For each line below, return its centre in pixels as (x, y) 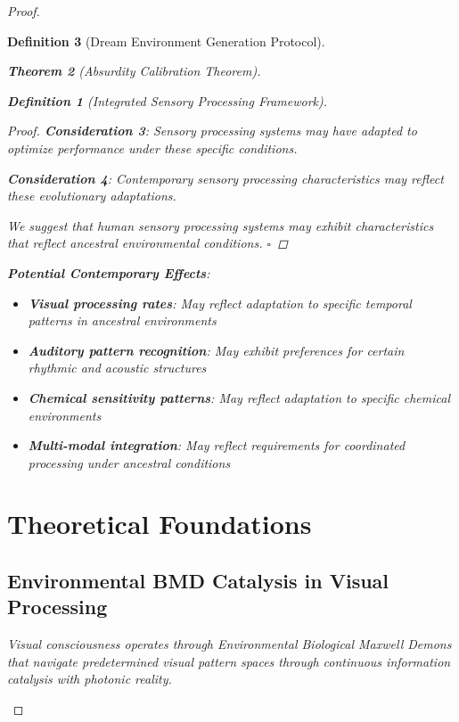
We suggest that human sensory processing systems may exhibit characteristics (221, 225)
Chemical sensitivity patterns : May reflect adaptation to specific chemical (239, 397)
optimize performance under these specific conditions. (152, 148)
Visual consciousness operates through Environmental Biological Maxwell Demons (229, 644)
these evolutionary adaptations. (92, 196)
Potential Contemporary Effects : (109, 272)
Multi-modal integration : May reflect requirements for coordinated (217, 445)
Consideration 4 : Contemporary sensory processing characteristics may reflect (225, 178)
